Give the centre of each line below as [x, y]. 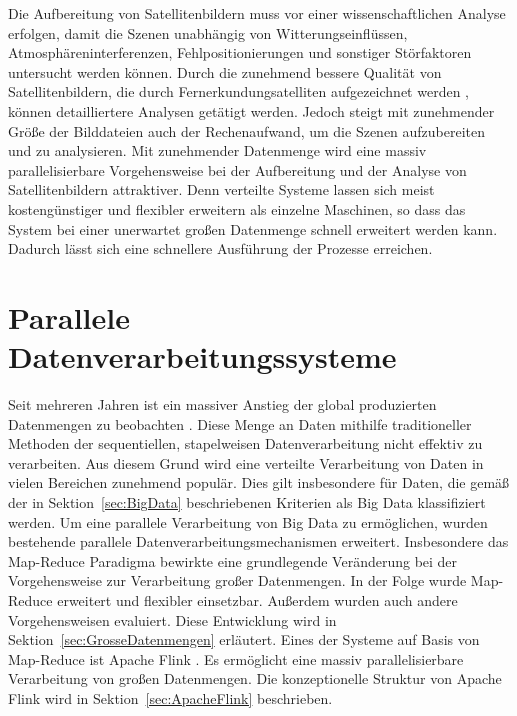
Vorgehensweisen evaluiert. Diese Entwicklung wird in [172, 619]
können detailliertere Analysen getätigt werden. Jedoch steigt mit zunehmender [251, 110]
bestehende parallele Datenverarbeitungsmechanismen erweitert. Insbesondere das [258, 541]
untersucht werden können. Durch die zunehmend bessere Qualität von [225, 71]
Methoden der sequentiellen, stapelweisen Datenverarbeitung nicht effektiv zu [245, 443]
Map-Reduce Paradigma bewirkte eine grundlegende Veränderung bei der [233, 560]
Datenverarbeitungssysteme [202, 356]
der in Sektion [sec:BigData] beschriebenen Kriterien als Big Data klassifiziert [247, 502]
